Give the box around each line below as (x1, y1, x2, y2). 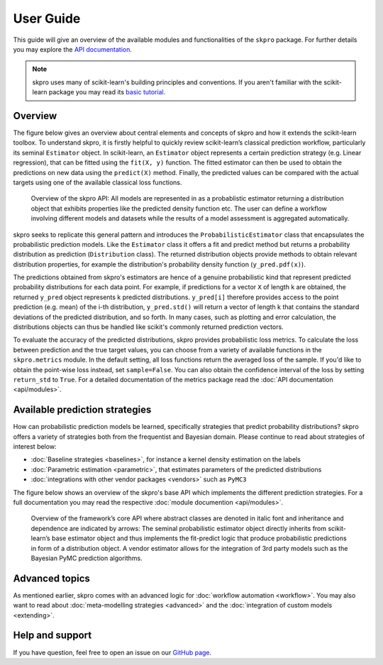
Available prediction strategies (13, 404, 152, 416)
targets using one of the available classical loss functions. (13, 178, 182, 186)
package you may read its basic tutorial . (48, 88, 166, 96)
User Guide (13, 11, 81, 26)
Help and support (13, 630, 92, 642)
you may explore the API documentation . (13, 45, 133, 53)
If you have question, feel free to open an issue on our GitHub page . (13, 648, 212, 656)
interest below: (13, 442, 57, 451)
